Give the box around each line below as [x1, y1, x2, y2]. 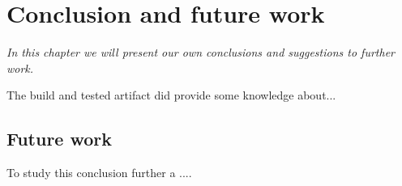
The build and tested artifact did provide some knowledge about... [6, 87, 336, 104]
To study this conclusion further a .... [6, 164, 192, 181]
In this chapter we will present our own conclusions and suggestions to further [6, 44, 395, 61]
